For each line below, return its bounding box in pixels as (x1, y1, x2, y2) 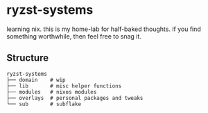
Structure (6, 52, 49, 64)
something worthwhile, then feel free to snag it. (6, 32, 141, 40)
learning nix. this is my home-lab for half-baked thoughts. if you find (6, 25, 202, 33)
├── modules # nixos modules (6, 88, 97, 95)
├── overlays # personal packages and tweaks (6, 94, 144, 101)
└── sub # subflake (6, 101, 81, 107)
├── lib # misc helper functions (6, 82, 122, 90)
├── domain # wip (6, 76, 67, 83)
